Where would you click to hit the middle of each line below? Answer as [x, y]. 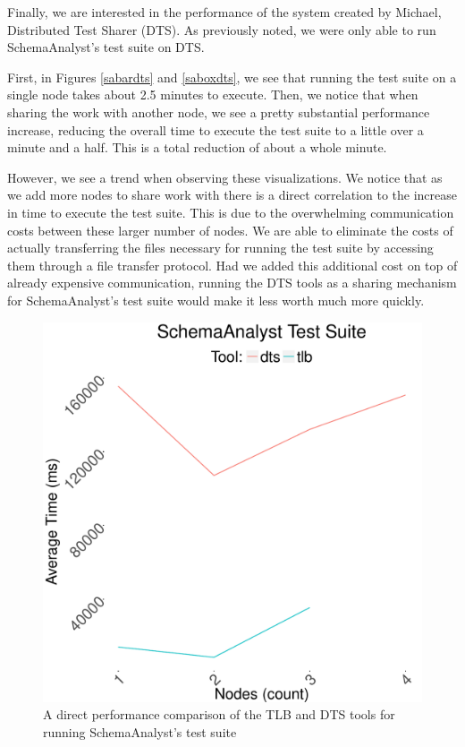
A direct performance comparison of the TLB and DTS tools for [219, 714]
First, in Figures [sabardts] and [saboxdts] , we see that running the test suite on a [232, 77]
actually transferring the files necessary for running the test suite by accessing [220, 248]
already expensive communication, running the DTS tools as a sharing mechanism [232, 283]
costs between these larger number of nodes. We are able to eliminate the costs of [230, 230]
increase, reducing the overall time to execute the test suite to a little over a [216, 129]
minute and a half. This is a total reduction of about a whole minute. [197, 147]
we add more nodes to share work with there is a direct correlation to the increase [232, 195]
